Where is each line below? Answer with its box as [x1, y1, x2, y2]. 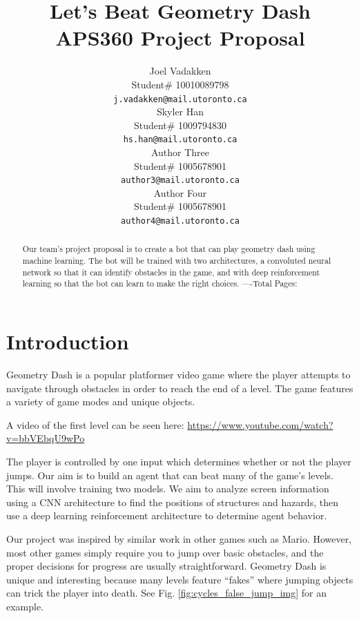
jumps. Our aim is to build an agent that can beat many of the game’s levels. [6, 467, 333, 482]
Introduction [6, 327, 129, 356]
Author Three [151, 145, 210, 159]
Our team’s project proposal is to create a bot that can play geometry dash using [22, 243, 316, 255]
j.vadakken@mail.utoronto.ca [113, 94, 247, 104]
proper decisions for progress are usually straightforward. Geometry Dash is [6, 559, 327, 573]
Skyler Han [156, 104, 204, 119]
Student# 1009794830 [133, 117, 227, 132]
